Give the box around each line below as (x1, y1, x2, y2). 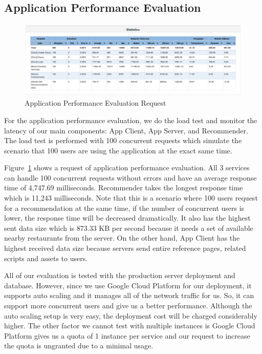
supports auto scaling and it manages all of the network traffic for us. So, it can (4, 290, 254, 301)
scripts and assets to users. (4, 252, 88, 263)
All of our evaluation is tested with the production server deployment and (4, 270, 235, 281)
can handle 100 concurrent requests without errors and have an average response (4, 172, 257, 183)
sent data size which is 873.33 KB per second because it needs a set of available (4, 222, 253, 233)
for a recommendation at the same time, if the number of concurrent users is (4, 202, 245, 213)
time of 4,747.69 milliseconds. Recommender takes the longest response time (4, 182, 243, 193)
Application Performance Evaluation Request (25, 97, 166, 108)
